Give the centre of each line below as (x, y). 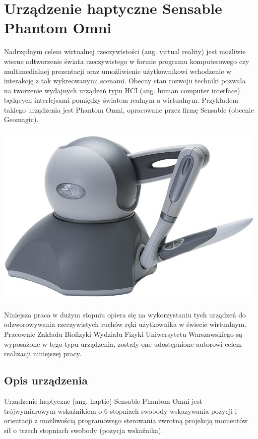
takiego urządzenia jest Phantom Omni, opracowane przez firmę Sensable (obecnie (129, 109)
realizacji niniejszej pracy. (43, 353)
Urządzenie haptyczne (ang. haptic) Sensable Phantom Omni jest (103, 401)
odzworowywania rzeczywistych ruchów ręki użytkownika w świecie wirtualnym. (125, 324)
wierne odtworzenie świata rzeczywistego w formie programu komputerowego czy (127, 61)
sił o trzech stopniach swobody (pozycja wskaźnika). (84, 430)
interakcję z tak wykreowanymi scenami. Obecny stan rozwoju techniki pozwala (125, 81)
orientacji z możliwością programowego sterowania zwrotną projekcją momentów (126, 420)
